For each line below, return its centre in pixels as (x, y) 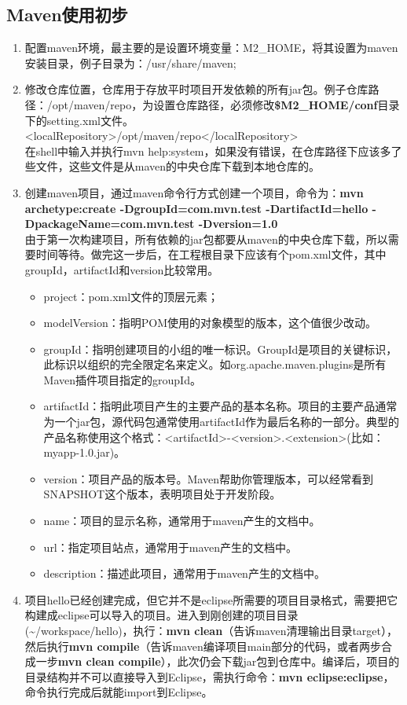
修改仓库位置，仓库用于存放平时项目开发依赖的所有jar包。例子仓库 (196, 89)
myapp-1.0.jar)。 (84, 452)
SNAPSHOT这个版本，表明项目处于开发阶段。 (162, 494)
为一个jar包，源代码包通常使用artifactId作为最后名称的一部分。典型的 (221, 422)
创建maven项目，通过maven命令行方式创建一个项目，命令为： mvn (194, 192)
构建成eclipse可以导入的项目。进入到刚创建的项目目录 (161, 615)
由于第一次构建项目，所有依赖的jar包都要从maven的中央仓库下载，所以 (206, 239)
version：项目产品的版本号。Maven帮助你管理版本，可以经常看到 (208, 478)
